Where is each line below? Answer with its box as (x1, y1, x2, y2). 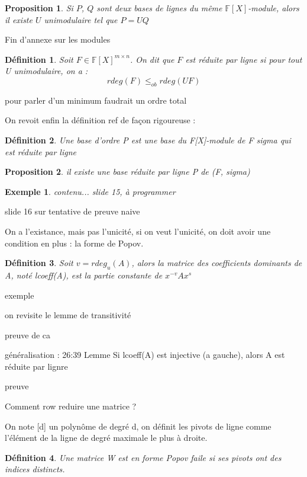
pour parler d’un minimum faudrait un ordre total (5, 94, 187, 106)
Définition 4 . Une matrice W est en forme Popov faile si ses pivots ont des (5, 451, 282, 463)
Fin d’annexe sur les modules (5, 33, 111, 46)
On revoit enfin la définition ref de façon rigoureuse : (5, 114, 196, 126)
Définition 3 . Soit (5, 257, 73, 269)
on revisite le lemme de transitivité (5, 309, 131, 321)
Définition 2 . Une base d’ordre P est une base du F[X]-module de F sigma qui (5, 133, 291, 146)
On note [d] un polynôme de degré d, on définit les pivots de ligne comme (5, 420, 272, 432)
